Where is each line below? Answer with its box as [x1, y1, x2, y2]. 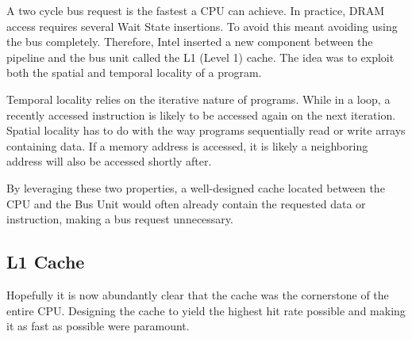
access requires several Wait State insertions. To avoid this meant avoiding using [6, 17, 398, 34]
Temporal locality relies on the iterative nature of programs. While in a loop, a [6, 90, 391, 107]
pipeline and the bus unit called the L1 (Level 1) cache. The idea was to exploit [6, 48, 395, 65]
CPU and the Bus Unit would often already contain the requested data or [6, 195, 366, 211]
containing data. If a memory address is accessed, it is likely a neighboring [6, 137, 368, 154]
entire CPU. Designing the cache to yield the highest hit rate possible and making [6, 302, 406, 318]
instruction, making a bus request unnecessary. [6, 211, 233, 227]
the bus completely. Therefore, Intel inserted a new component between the [6, 33, 373, 50]
